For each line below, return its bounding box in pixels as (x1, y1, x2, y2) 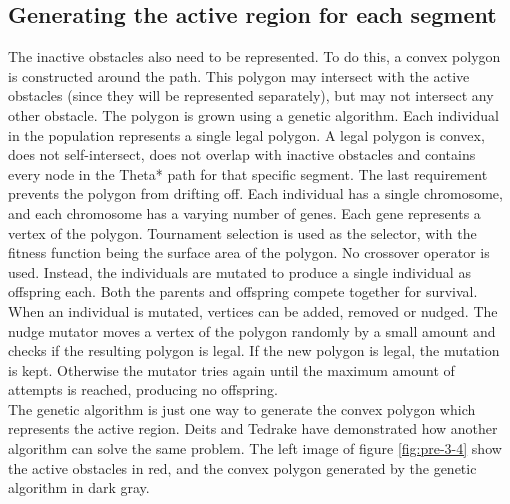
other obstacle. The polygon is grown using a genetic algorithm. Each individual (8, 104, 499, 125)
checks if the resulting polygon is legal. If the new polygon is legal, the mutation (8, 340, 500, 361)
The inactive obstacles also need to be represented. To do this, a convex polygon (8, 46, 501, 67)
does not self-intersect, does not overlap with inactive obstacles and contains (8, 144, 476, 165)
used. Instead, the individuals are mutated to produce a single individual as (8, 261, 471, 282)
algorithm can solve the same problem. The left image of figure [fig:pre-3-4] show (8, 438, 502, 459)
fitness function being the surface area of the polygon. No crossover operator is (8, 242, 490, 263)
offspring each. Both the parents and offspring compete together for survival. (8, 281, 478, 302)
